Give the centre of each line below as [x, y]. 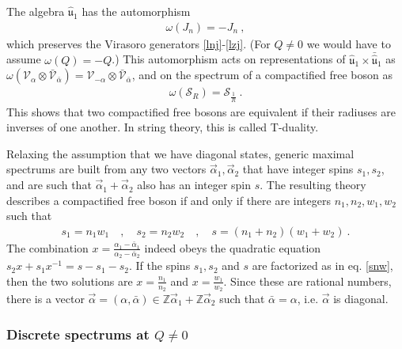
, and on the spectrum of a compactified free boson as [262, 75]
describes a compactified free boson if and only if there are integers [169, 200]
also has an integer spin [194, 185]
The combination [47, 247]
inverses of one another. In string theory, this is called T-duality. [163, 127]
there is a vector [46, 298]
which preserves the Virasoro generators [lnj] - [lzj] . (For [138, 43]
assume [24, 59]
